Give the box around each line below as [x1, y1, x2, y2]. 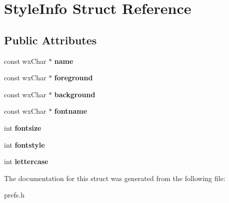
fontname [54, 106, 87, 116]
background [54, 89, 95, 99]
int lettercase [4, 156, 48, 167]
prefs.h [4, 190, 24, 200]
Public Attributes [4, 32, 97, 47]
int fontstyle [4, 139, 45, 150]
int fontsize [4, 122, 41, 133]
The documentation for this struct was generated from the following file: [4, 173, 225, 183]
